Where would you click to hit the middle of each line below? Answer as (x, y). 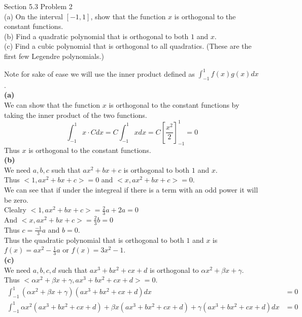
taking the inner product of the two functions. (76, 115)
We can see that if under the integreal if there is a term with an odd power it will (131, 189)
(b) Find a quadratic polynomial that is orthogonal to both (96, 36)
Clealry (15, 210)
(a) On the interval (33, 16)
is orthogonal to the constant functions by (174, 105)
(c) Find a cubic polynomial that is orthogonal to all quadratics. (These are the (128, 46)
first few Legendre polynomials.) (54, 56)
